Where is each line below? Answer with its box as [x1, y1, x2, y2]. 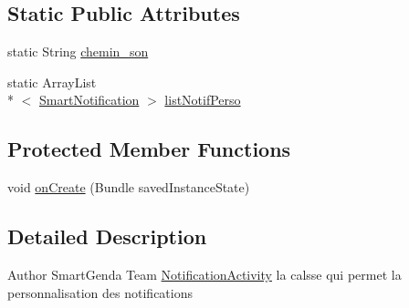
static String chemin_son [7, 42, 149, 61]
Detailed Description [7, 222, 207, 251]
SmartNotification [39, 90, 140, 109]
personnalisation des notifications [7, 282, 193, 302]
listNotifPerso [164, 90, 241, 109]
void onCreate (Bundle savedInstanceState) [7, 178, 250, 197]
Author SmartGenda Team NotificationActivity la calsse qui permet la [7, 264, 402, 283]
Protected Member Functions [7, 135, 291, 163]
